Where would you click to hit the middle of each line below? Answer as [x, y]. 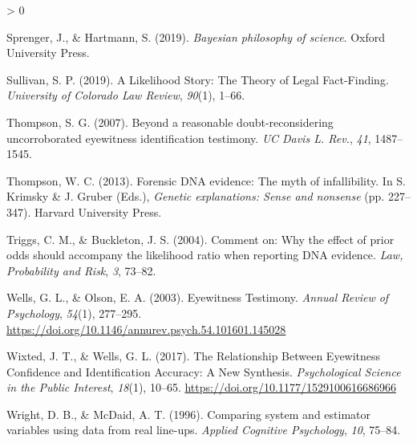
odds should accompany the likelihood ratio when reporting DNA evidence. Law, [205, 255]
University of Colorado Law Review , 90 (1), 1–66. [126, 95]
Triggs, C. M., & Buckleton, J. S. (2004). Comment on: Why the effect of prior [200, 239]
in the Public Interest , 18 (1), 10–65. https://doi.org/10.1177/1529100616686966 [201, 387]
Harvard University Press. [98, 211]
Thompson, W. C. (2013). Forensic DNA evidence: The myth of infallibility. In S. [206, 180]
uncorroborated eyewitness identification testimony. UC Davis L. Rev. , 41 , [189, 138]
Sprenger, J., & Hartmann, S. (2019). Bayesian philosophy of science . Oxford [196, 37]
